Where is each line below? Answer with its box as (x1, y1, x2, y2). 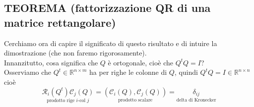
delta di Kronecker (176, 97, 216, 103)
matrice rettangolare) (4, 14, 116, 30)
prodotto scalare (118, 98, 153, 103)
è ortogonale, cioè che (108, 57, 174, 67)
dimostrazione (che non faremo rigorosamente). (4, 48, 147, 58)
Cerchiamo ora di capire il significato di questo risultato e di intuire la (4, 38, 217, 48)
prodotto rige (47, 98, 75, 104)
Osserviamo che (4, 67, 52, 77)
